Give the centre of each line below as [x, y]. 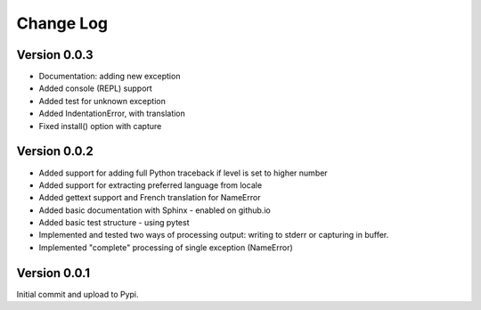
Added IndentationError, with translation [112, 114]
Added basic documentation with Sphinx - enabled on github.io [155, 210]
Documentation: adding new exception [110, 77]
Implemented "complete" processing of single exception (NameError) [166, 247]
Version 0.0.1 [53, 273]
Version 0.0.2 [55, 151]
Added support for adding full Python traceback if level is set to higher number [183, 173]
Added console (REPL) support [96, 88]
